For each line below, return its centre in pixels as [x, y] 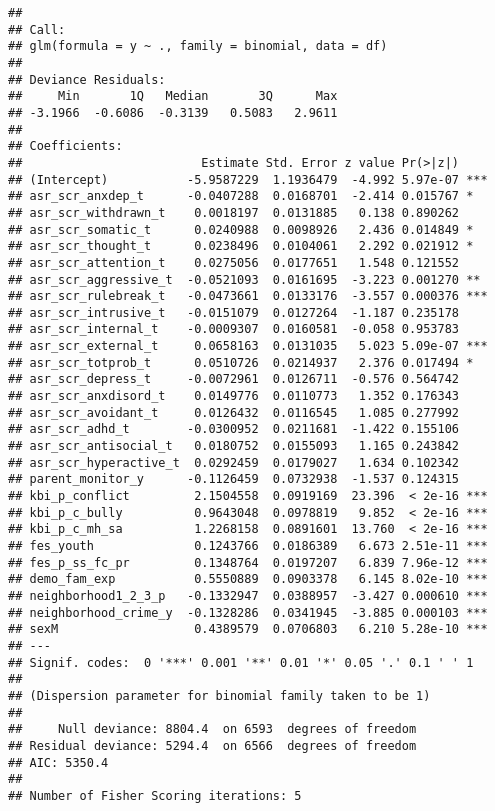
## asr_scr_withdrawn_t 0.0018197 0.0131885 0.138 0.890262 [234, 212]
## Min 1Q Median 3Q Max [173, 96]
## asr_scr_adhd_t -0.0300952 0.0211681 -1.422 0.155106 [234, 429]
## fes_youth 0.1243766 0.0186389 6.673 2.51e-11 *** [248, 546]
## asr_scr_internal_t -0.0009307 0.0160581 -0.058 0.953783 [234, 329]
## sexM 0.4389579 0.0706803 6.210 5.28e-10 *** [248, 629]
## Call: [37, 29]
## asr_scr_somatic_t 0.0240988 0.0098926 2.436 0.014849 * [241, 229]
